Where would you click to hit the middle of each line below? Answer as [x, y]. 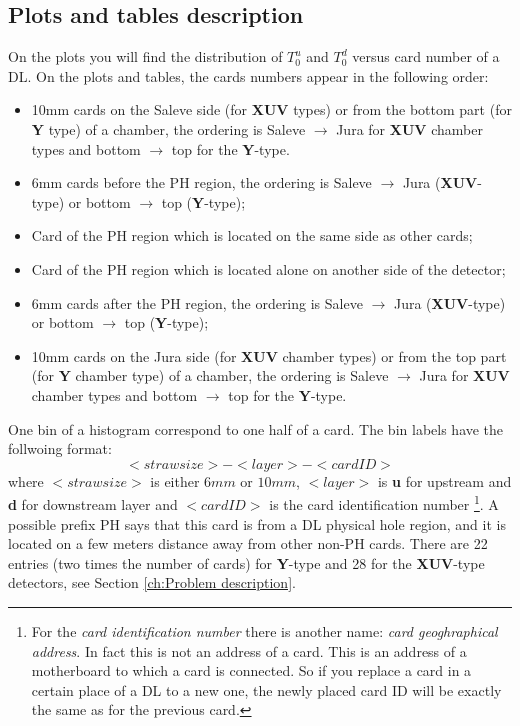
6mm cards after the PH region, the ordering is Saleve [197, 302]
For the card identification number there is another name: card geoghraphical [264, 630]
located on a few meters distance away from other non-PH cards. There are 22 [248, 543]
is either [175, 480]
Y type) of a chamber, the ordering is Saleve [168, 128]
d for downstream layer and [93, 503]
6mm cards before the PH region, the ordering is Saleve [201, 182]
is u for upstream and [444, 480]
